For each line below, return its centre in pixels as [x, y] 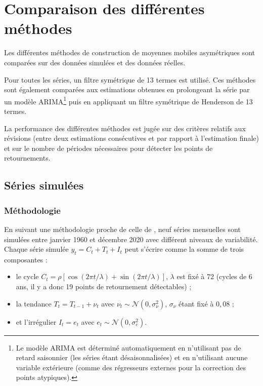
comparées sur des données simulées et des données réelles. [95, 62]
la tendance [34, 303]
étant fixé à [196, 303]
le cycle [27, 276]
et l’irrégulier [36, 321]
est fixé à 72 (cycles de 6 [214, 276]
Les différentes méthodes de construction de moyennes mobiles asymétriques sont [129, 52]
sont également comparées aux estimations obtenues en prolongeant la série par [127, 89]
